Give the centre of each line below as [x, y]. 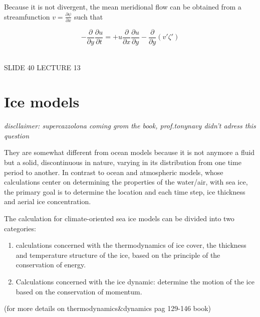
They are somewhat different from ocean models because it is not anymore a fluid [129, 152]
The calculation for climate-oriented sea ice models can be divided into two [119, 218]
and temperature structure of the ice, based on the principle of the [118, 255]
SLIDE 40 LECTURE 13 [42, 67]
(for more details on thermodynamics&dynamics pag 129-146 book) [107, 308]
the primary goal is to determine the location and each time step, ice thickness [125, 191]
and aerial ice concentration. [48, 201]
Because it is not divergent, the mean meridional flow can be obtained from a [123, 7]
